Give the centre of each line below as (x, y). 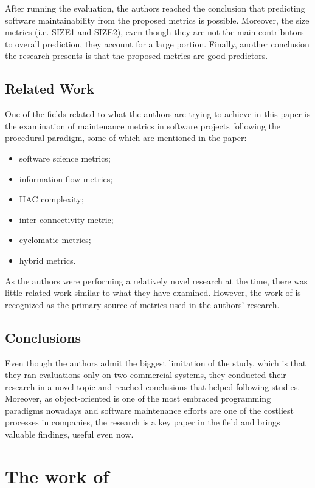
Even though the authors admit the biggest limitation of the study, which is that (156, 363)
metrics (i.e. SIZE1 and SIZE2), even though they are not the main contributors (154, 32)
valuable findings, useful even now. (69, 434)
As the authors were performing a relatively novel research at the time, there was (156, 280)
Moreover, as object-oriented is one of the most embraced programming (138, 398)
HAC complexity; (51, 199)
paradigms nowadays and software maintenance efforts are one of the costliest (150, 410)
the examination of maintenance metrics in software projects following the (143, 125)
